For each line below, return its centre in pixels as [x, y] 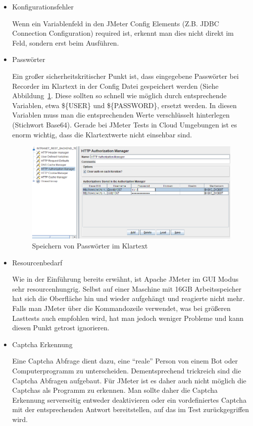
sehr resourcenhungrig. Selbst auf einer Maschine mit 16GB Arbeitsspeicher [127, 288]
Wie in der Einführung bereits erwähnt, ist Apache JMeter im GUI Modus [125, 279]
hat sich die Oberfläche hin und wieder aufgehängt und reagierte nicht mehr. [128, 298]
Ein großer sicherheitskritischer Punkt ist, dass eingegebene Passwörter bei [126, 76]
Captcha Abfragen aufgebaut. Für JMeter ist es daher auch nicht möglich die [129, 380]
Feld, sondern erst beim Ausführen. [66, 42]
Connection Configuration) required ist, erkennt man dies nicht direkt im [123, 33]
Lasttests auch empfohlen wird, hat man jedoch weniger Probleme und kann [128, 318]
